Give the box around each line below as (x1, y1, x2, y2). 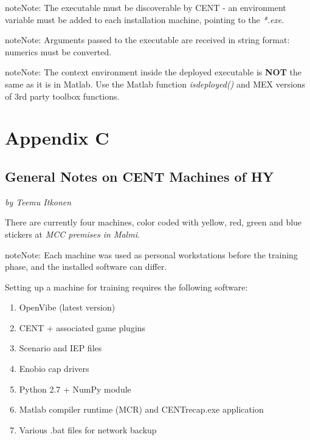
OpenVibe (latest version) (19, 301, 115, 314)
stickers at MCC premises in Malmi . (5, 227, 140, 240)
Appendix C (5, 125, 109, 150)
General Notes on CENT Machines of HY (5, 167, 274, 185)
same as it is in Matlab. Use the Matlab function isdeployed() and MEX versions (5, 77, 306, 90)
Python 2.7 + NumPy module (19, 382, 131, 395)
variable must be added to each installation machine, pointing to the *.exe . (5, 13, 284, 26)
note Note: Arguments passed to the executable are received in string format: (5, 33, 290, 46)
